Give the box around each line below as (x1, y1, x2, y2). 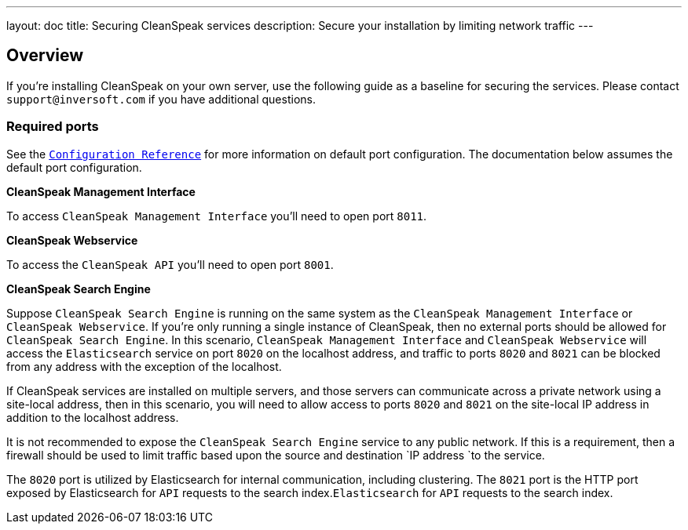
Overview (6, 45, 84, 66)
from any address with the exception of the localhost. (6, 359, 282, 373)
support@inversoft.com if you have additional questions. (6, 92, 316, 106)
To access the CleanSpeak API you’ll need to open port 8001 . (6, 257, 334, 271)
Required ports (6, 118, 99, 135)
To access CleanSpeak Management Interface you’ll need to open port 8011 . (6, 209, 427, 223)
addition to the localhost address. (6, 410, 179, 424)
